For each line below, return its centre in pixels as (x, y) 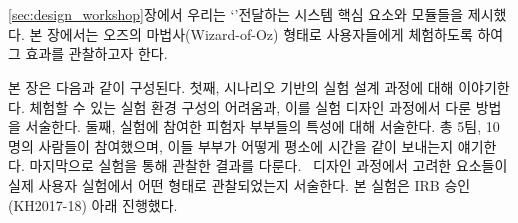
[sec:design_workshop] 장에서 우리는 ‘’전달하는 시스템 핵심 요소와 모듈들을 (236, 14)
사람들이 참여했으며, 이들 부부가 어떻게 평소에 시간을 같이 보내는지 (246, 145)
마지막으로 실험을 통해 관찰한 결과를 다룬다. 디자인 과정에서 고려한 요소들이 (268, 165)
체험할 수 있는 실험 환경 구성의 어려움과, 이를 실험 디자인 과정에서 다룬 (250, 106)
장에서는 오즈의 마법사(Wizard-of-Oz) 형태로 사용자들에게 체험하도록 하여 (275, 33)
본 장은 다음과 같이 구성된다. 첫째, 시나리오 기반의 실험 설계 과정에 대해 (231, 86)
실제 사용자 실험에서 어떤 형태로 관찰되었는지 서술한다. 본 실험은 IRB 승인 (239, 184)
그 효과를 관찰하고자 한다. (88, 53)
